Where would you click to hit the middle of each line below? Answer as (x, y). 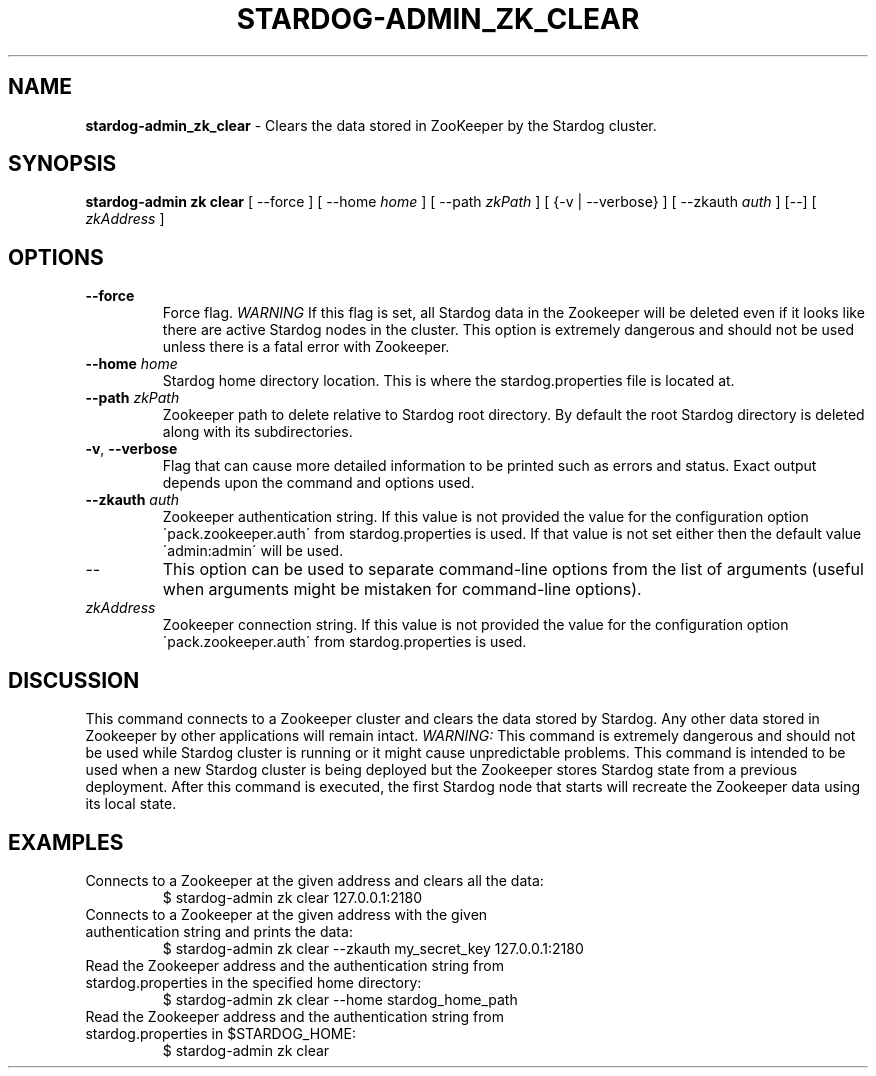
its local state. (131, 804)
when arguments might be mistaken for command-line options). (402, 589)
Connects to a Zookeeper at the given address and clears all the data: (314, 880)
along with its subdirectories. (257, 432)
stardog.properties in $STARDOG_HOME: (220, 1033)
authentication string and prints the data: (219, 931)
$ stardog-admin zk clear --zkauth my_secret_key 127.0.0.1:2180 (373, 948)
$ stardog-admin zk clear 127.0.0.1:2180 (292, 897)
